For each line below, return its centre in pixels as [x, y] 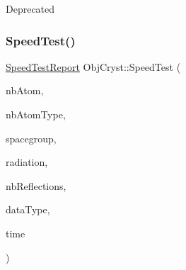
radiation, [27, 162]
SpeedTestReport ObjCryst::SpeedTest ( [93, 66]
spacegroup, [31, 138]
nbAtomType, [36, 114]
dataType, [28, 209]
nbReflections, [36, 185]
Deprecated [30, 9]
